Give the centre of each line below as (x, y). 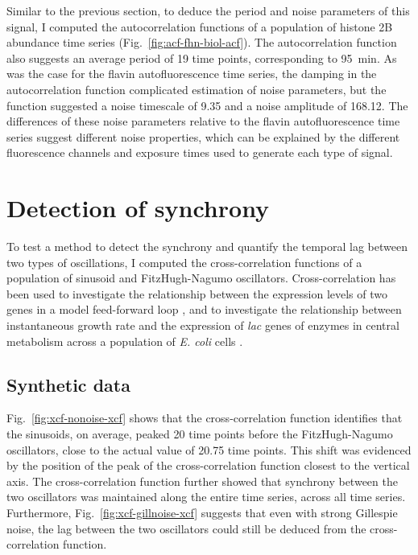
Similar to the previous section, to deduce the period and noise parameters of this (208, 10)
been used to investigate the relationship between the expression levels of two (197, 293)
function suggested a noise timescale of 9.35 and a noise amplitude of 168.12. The (207, 105)
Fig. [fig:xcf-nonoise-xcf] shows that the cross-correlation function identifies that (205, 418)
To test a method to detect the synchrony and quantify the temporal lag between (207, 247)
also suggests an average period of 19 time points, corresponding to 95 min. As (202, 58)
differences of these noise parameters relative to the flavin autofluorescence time (203, 121)
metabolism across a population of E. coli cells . (125, 341)
